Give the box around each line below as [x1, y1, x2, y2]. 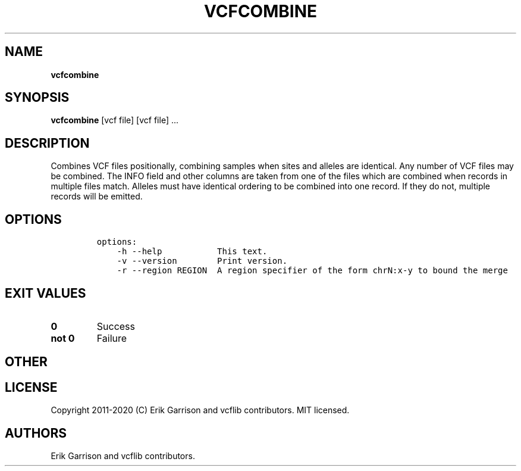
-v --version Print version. [117, 256, 288, 266]
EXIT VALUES [5, 285, 86, 301]
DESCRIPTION [5, 135, 90, 151]
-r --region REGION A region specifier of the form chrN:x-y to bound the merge [117, 266, 508, 276]
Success [96, 320, 136, 332]
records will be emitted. [51, 191, 143, 202]
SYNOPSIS [5, 90, 70, 105]
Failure [96, 332, 127, 344]
